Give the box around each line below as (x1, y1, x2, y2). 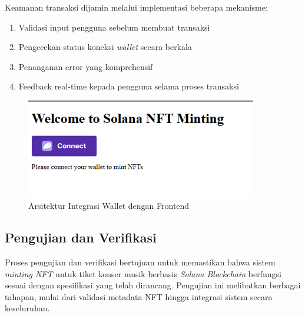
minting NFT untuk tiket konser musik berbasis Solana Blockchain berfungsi (5, 267, 281, 280)
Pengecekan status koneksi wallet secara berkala (18, 41, 192, 53)
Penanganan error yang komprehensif (18, 60, 153, 72)
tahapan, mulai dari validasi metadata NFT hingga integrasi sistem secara (5, 290, 273, 302)
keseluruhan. (5, 302, 50, 314)
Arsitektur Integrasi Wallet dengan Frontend (28, 199, 190, 212)
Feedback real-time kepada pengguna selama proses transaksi (18, 80, 239, 92)
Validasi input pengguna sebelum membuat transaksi (18, 21, 210, 33)
